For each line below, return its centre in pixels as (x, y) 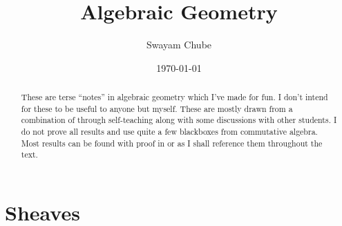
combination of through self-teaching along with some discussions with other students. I (179, 120)
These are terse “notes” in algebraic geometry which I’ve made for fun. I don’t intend (174, 97)
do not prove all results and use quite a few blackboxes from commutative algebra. (169, 132)
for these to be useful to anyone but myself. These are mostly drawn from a (157, 108)
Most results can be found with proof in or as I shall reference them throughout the (172, 143)
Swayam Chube (179, 45)
